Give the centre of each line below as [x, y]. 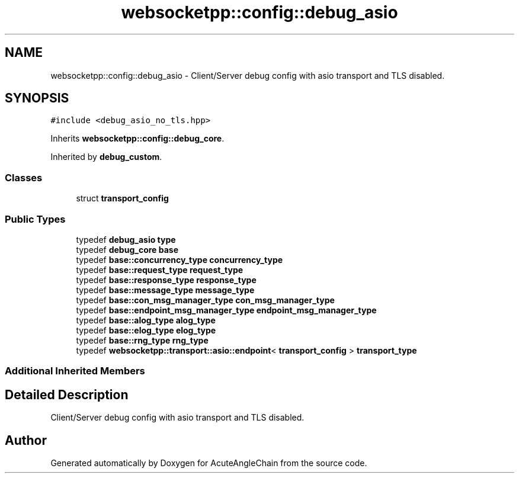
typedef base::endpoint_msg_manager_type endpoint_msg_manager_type [226, 310]
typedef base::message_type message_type [165, 290]
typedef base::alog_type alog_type [146, 320]
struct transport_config [122, 198]
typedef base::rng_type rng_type [142, 340]
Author [26, 440]
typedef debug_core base [127, 249]
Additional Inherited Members [75, 371]
